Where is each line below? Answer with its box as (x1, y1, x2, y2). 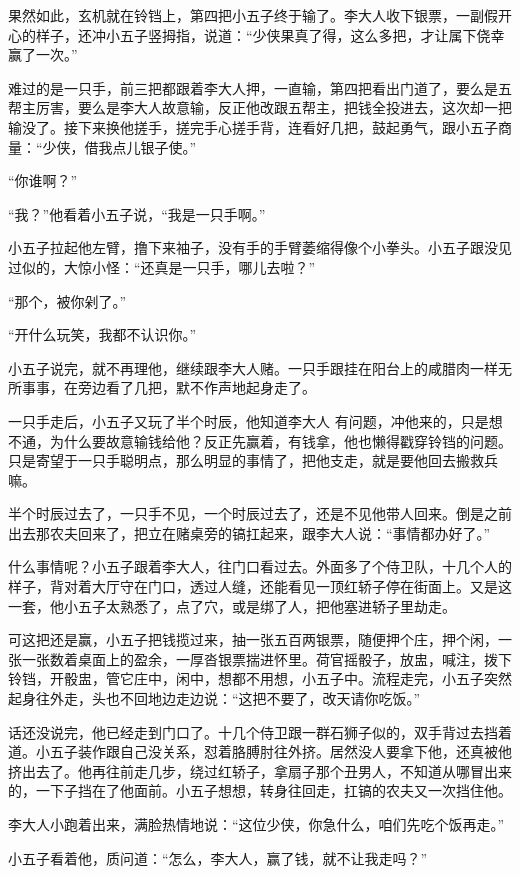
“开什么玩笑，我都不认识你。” (8, 324, 197, 345)
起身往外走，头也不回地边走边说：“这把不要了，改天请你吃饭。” (8, 688, 421, 709)
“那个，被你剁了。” (8, 290, 127, 311)
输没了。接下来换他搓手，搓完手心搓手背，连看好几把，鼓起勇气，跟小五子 (8, 116, 498, 137)
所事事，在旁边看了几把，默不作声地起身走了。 (8, 377, 316, 398)
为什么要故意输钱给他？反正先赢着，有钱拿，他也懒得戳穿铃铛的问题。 (49, 430, 512, 451)
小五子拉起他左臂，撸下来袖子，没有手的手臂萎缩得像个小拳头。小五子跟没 (8, 237, 498, 258)
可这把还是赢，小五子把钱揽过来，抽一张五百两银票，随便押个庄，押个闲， (8, 629, 498, 650)
